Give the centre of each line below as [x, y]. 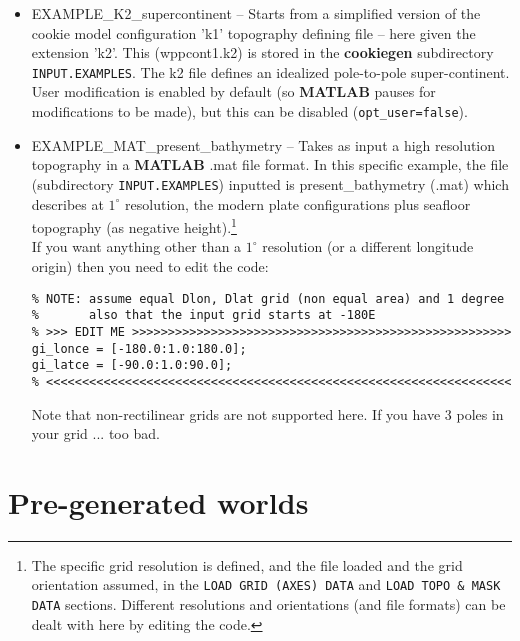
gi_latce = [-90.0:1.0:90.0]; [132, 365]
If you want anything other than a [136, 246]
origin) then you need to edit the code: [150, 265]
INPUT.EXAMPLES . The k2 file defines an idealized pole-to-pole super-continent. [270, 71]
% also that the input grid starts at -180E [203, 315]
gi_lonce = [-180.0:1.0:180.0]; [139, 348]
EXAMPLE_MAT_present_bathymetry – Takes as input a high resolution [263, 144]
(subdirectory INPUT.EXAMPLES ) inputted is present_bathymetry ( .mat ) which [270, 183]
